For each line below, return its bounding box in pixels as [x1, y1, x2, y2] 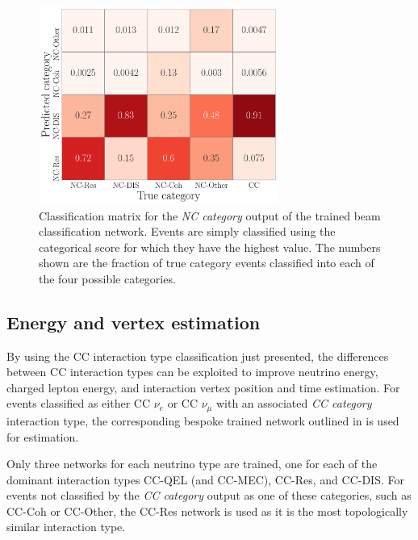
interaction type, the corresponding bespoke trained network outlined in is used [6, 412, 399, 429]
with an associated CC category [215, 395, 372, 412]
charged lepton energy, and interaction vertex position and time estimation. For [6, 379, 400, 396]
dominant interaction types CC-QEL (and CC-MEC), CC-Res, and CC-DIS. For [6, 471, 404, 488]
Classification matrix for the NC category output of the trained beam [39, 207, 381, 224]
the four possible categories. [39, 270, 176, 287]
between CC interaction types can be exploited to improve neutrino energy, [6, 363, 378, 380]
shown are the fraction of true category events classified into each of [39, 254, 374, 271]
